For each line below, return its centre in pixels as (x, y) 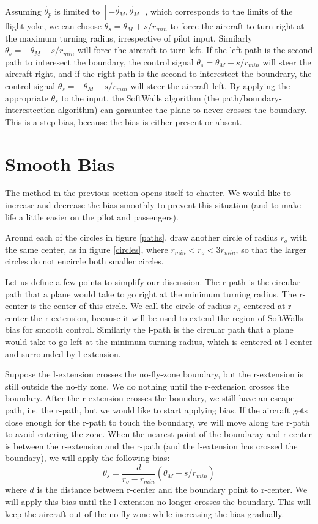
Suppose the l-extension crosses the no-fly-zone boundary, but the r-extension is (154, 374)
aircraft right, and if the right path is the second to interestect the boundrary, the (158, 74)
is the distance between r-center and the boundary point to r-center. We (172, 489)
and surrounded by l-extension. (63, 353)
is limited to (77, 11)
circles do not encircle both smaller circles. (84, 261)
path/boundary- (252, 97)
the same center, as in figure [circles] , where (87, 249)
